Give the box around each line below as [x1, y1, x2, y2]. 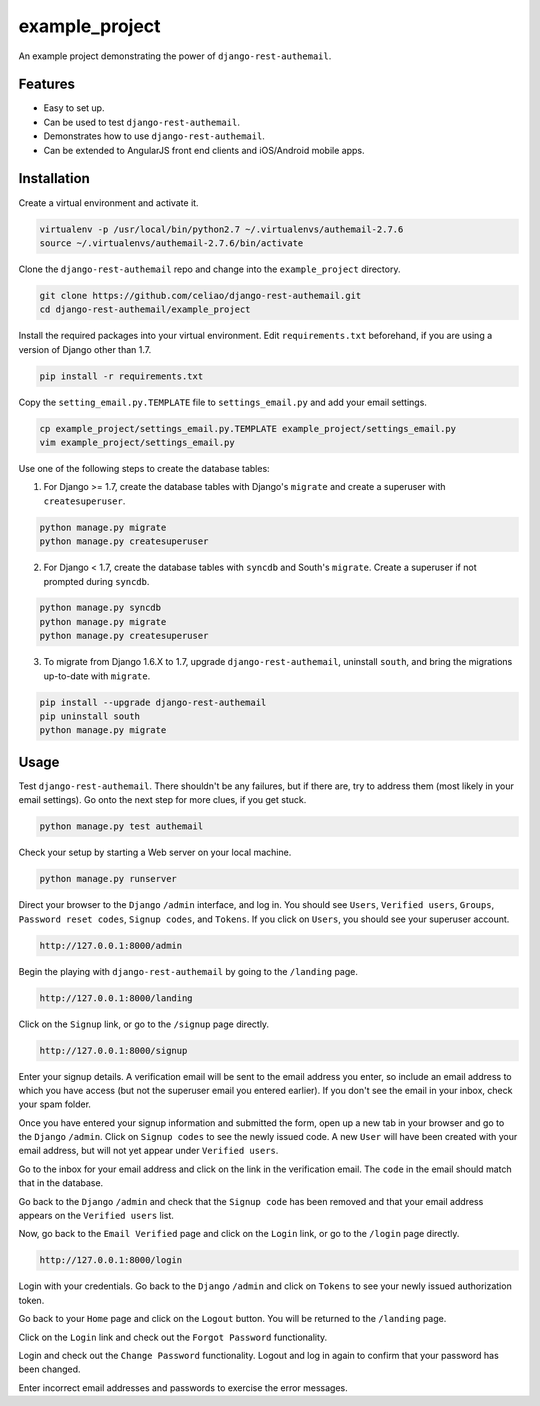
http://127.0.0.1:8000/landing [39, 992, 194, 1004]
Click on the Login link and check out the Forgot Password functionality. [18, 1331, 328, 1343]
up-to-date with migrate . [43, 670, 151, 682]
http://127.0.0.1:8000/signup [39, 1045, 188, 1056]
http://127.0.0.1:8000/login [39, 1255, 183, 1266]
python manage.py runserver [39, 873, 177, 885]
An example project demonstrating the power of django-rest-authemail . [18, 50, 332, 62]
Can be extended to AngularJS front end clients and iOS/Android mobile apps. [43, 144, 365, 156]
